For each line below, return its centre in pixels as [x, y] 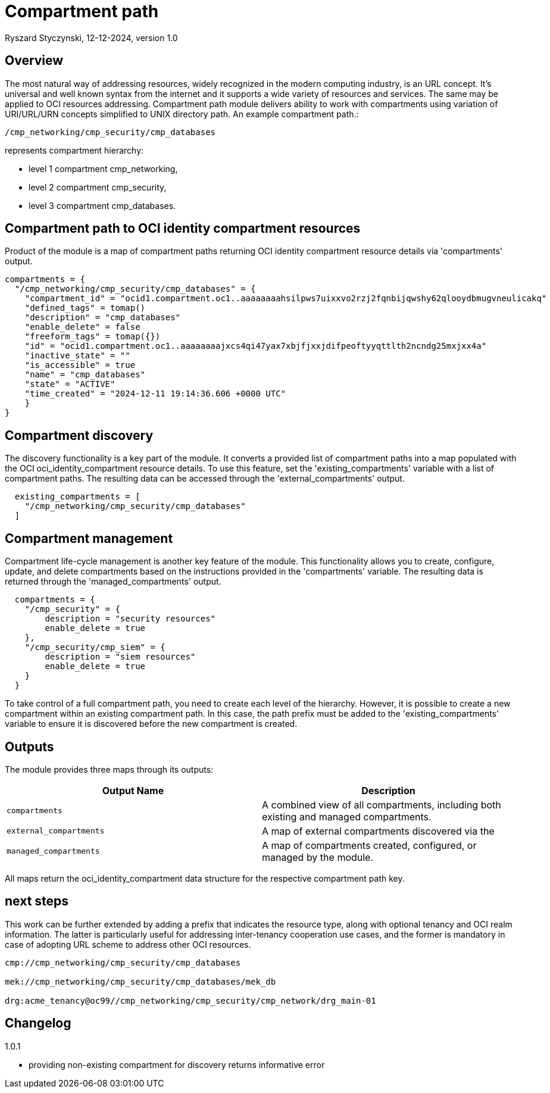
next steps [37, 901]
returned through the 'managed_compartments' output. [113, 582]
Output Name [133, 790]
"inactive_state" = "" [77, 356]
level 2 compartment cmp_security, [98, 187]
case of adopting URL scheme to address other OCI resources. [128, 944]
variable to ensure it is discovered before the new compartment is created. [151, 724]
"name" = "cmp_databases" [85, 375]
